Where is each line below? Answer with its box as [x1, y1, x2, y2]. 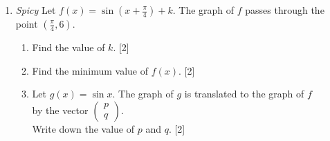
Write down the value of [32, 121, 135, 135]
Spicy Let [15, 3, 56, 17]
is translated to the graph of [184, 86, 304, 101]
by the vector [32, 102, 89, 117]
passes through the [245, 3, 324, 17]
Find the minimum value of [32, 63, 149, 77]
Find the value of [32, 40, 105, 54]
